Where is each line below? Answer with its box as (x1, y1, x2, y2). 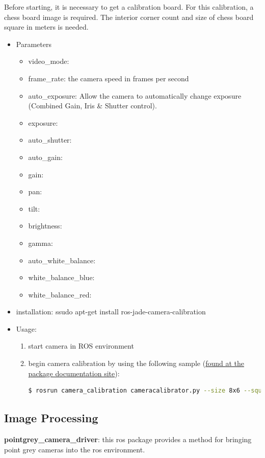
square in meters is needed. (4, 21, 89, 32)
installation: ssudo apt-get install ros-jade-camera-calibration (16, 306, 206, 317)
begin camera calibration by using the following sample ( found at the (28, 358, 244, 369)
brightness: (28, 220, 62, 231)
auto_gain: (28, 151, 63, 162)
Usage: (16, 323, 37, 334)
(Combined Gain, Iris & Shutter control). (28, 100, 157, 111)
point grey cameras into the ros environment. (4, 444, 145, 454)
